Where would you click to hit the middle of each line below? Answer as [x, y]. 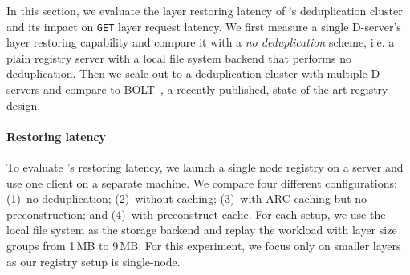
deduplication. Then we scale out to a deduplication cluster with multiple [187, 73]
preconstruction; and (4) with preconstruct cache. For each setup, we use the [196, 214]
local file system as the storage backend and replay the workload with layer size [202, 230]
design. [24, 105]
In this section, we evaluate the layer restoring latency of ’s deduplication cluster [205, 10]
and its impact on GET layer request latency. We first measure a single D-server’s [204, 26]
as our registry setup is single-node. [93, 261]
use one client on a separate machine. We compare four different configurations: [202, 182]
